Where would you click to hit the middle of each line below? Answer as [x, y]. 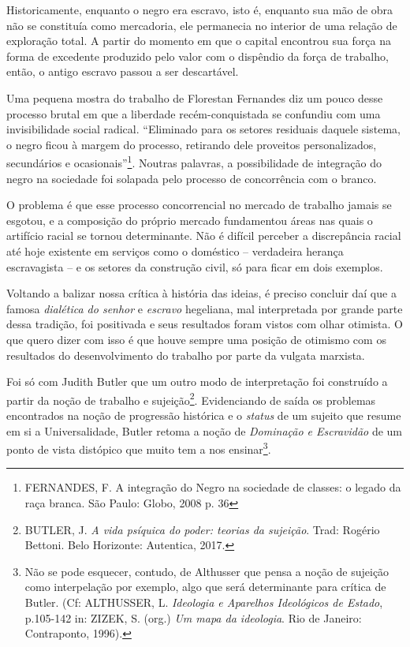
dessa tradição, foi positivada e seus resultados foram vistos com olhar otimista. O [205, 324]
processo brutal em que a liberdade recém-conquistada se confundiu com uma [194, 113]
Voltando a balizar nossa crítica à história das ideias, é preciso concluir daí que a [201, 293]
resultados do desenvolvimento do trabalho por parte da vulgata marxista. [186, 355]
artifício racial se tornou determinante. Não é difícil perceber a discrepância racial [204, 236]
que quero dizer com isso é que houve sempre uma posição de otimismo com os [196, 339]
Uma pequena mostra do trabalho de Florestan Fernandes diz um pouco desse [195, 97]
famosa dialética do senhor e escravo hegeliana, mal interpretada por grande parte [205, 308]
